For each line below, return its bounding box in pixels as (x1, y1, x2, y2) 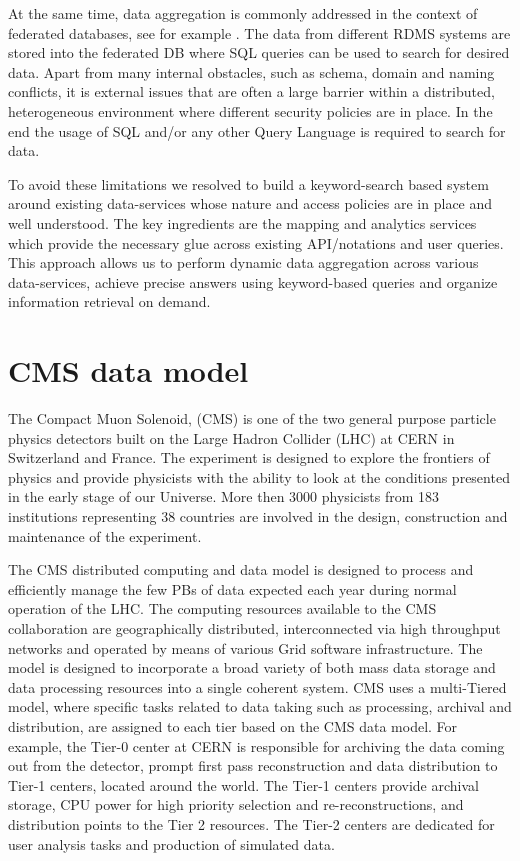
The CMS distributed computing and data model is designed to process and (8, 559, 474, 580)
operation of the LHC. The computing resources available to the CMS (8, 598, 437, 619)
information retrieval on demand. (8, 291, 211, 312)
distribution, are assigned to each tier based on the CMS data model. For (8, 715, 458, 736)
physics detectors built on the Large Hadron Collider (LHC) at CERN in (8, 427, 455, 448)
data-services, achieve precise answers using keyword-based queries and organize (8, 271, 498, 292)
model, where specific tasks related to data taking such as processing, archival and (8, 696, 512, 717)
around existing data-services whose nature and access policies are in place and (8, 193, 493, 214)
